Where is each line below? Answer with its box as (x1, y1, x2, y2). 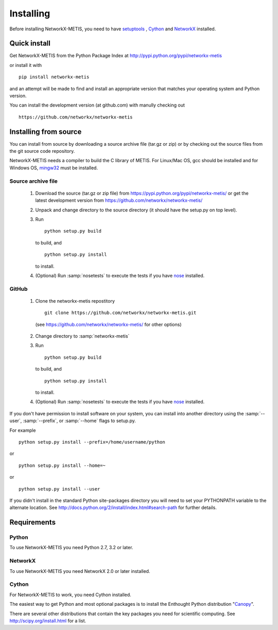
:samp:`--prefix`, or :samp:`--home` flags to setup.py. (23, 417, 136, 424)
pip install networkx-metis (19, 74, 90, 80)
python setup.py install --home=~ (19, 462, 106, 468)
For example (9, 427, 36, 433)
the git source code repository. (9, 148, 75, 154)
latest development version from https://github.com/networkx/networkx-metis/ (35, 197, 203, 203)
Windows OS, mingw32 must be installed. (9, 165, 98, 171)
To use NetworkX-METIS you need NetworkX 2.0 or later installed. (9, 568, 150, 574)
